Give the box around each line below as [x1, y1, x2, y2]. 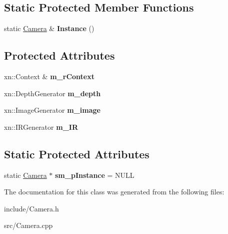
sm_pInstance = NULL [55, 169, 134, 180]
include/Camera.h [4, 203, 59, 213]
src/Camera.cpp [4, 220, 53, 230]
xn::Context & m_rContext [4, 71, 94, 81]
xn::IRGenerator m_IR [4, 121, 78, 132]
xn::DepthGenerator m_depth [4, 88, 101, 98]
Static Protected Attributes [4, 146, 149, 161]
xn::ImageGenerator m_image [4, 105, 100, 115]
